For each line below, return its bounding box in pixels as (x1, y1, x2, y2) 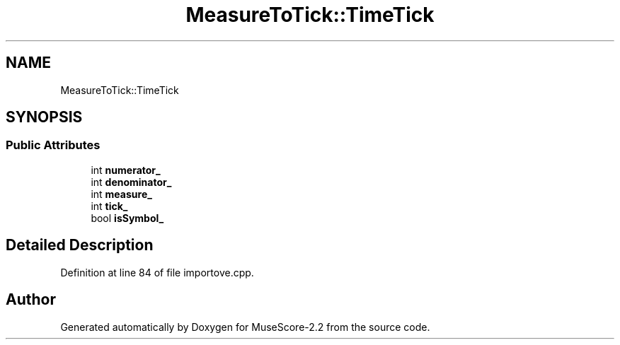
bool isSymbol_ (91, 211, 164, 224)
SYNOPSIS (6, 108, 83, 127)
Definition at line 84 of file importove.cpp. (60, 266, 254, 279)
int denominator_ (91, 175, 172, 188)
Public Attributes (6, 138, 101, 153)
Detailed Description (6, 236, 154, 255)
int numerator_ (91, 163, 161, 176)
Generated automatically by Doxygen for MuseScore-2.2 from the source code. (60, 320, 430, 333)
